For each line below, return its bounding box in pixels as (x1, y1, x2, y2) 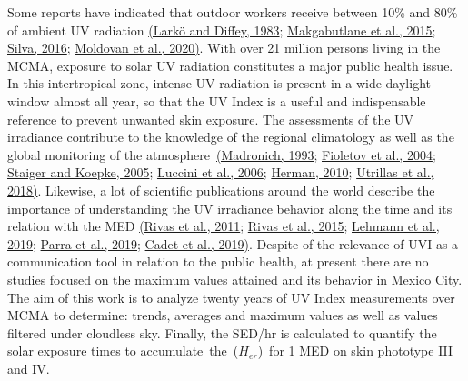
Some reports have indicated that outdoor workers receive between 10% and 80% (7, 3, 458, 21)
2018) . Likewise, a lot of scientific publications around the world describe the (7, 180, 435, 199)
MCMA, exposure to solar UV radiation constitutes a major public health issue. (7, 55, 453, 75)
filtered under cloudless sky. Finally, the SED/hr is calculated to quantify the (7, 323, 437, 342)
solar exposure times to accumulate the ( (7, 341, 239, 360)
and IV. (7, 358, 50, 377)
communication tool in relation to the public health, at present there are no (7, 252, 429, 271)
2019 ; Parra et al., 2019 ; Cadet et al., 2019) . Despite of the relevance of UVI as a (7, 234, 459, 253)
